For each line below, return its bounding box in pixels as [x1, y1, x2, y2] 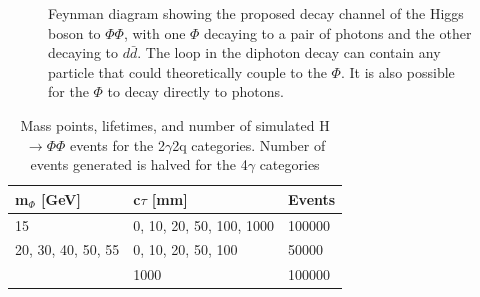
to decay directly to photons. [107, 81, 284, 102]
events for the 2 [69, 134, 165, 155]
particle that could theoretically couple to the [48, 61, 327, 82]
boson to [48, 22, 101, 43]
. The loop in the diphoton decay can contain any [137, 42, 441, 63]
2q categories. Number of [172, 134, 326, 155]
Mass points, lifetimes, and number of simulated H [20, 114, 330, 135]
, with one [123, 22, 186, 43]
